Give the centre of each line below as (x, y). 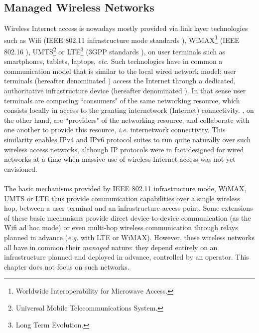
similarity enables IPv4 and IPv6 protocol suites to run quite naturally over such (128, 140)
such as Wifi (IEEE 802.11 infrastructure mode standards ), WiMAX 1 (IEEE (122, 39)
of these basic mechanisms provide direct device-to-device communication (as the (128, 217)
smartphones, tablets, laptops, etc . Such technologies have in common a (113, 61)
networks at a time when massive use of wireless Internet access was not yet (120, 159)
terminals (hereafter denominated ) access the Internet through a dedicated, (120, 81)
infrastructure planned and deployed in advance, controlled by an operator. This (127, 257)
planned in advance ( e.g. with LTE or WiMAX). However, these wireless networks (129, 237)
